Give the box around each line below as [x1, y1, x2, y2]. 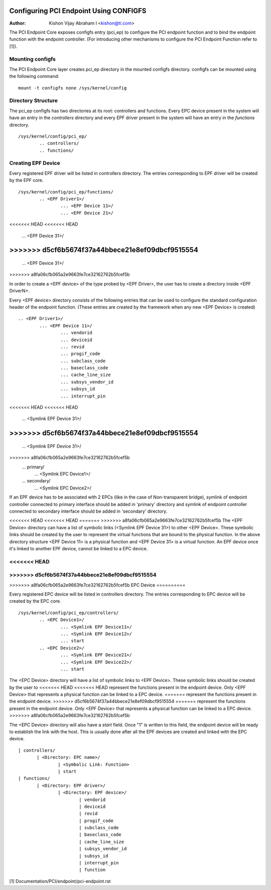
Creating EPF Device [9, 160, 60, 167]
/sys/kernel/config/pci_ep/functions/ [18, 189, 114, 194]
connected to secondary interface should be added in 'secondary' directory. [9, 508, 168, 514]
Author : [9, 20, 26, 26]
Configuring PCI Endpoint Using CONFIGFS [9, 7, 147, 15]
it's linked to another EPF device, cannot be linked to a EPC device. [9, 545, 148, 551]
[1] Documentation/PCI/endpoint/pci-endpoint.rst [9, 878, 111, 884]
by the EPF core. [9, 177, 44, 183]
